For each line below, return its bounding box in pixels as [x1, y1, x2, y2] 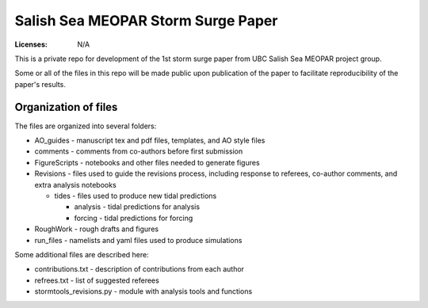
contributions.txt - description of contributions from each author [34, 264, 245, 274]
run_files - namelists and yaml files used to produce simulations [34, 235, 243, 245]
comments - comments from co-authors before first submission [34, 146, 243, 156]
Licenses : [14, 40, 48, 49]
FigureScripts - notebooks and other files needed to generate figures [34, 158, 261, 167]
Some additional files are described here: [14, 249, 150, 259]
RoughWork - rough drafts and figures [34, 224, 159, 234]
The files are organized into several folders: [14, 121, 157, 131]
